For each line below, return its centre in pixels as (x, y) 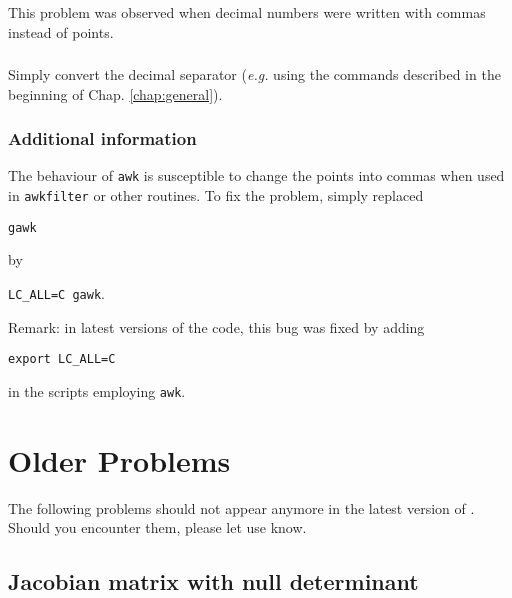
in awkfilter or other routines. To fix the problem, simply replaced (216, 195)
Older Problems (119, 459)
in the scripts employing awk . (97, 390)
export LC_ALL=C (62, 359)
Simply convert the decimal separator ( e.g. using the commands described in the (254, 74)
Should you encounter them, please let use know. (157, 527)
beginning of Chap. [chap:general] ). (115, 93)
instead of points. (61, 31)
